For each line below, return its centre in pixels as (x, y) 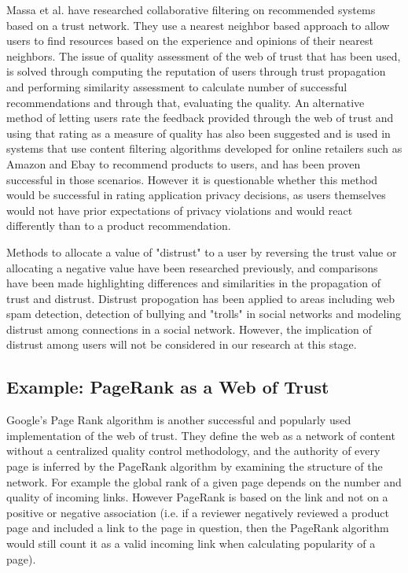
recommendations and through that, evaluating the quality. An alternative (186, 102)
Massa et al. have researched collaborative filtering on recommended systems (191, 9)
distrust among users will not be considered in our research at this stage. (182, 344)
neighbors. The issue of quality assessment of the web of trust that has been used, (204, 55)
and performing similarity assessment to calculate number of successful (177, 86)
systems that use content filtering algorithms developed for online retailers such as (204, 148)
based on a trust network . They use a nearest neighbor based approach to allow (198, 25)
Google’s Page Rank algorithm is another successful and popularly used (179, 420)
